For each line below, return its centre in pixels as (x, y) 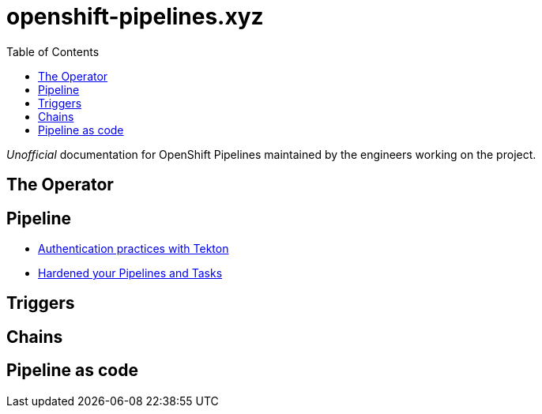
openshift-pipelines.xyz (135, 17)
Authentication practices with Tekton (134, 249)
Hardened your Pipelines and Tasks (130, 273)
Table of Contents (53, 51)
